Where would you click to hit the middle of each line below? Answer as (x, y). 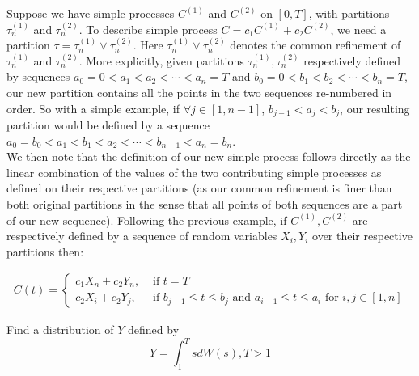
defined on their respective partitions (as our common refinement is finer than (199, 188)
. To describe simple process (148, 29)
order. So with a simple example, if (93, 108)
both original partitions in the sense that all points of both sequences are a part (205, 203)
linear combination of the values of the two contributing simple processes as (194, 172)
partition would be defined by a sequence (108, 125)
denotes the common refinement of (315, 45)
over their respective (362, 236)
